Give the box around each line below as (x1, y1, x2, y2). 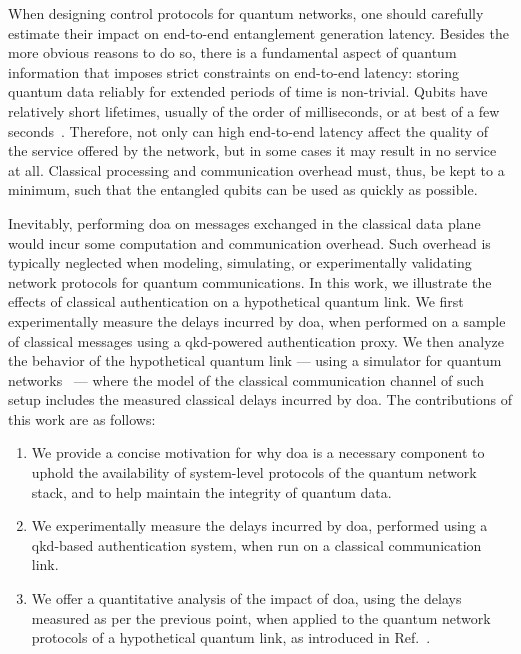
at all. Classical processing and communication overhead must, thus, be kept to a (8, 159, 505, 180)
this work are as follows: (8, 408, 156, 429)
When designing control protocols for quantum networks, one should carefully (8, 3, 484, 23)
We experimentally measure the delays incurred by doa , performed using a (31, 515, 488, 536)
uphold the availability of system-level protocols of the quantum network (31, 462, 477, 483)
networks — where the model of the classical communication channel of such (8, 369, 484, 390)
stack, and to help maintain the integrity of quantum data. (31, 481, 392, 502)
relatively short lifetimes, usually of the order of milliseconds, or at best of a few (8, 100, 500, 121)
